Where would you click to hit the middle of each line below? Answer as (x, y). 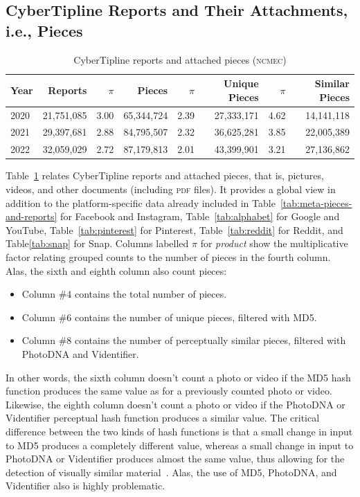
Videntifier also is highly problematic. (85, 486)
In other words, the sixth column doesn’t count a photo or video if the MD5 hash (178, 377)
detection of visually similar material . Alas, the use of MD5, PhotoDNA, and (171, 472)
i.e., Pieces (44, 30)
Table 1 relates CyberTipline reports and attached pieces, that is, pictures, (165, 175)
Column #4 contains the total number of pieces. (124, 294)
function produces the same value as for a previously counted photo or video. (169, 391)
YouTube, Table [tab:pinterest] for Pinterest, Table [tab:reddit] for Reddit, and (174, 229)
